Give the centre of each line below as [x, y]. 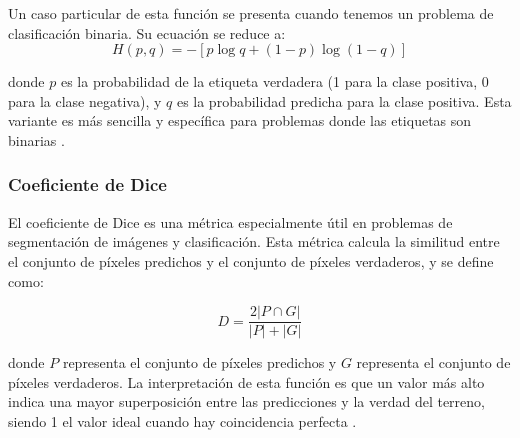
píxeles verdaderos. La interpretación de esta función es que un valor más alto [246, 381]
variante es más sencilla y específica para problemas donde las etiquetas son [240, 120]
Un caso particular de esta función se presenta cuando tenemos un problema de [251, 13]
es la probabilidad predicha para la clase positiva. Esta [344, 100]
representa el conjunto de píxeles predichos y [199, 362]
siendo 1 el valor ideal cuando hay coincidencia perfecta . [182, 421]
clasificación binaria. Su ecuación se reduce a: [147, 32]
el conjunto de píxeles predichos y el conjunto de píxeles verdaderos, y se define [251, 260]
